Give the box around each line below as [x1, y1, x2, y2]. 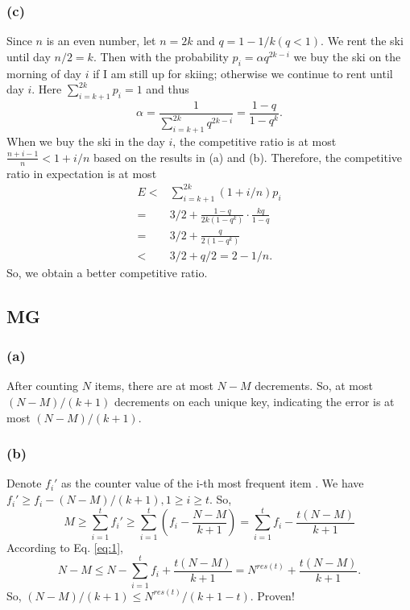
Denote [6, 475, 42, 492]
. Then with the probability [93, 48, 229, 64]
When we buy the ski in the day [6, 133, 165, 150]
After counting [6, 377, 79, 394]
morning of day [6, 64, 82, 81]
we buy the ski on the [293, 48, 401, 64]
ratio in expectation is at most [6, 164, 157, 181]
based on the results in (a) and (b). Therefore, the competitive [93, 148, 403, 165]
